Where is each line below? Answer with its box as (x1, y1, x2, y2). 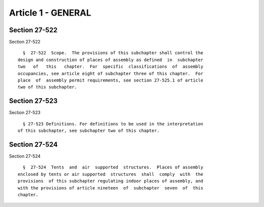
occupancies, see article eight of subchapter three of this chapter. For (18, 71, 203, 76)
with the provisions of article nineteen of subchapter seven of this (18, 185, 203, 190)
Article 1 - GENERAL (9, 7, 91, 18)
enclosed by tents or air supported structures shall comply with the (18, 171, 203, 177)
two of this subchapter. (18, 84, 77, 90)
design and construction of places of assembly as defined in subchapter (18, 57, 203, 62)
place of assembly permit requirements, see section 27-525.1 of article (18, 78, 203, 83)
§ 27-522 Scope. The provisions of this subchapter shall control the (22, 50, 203, 56)
